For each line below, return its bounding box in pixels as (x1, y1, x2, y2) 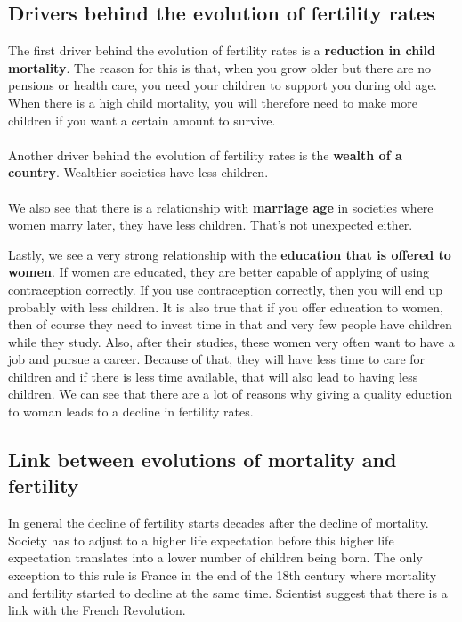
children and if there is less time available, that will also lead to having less (8, 367, 418, 385)
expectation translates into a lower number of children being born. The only (8, 548, 423, 567)
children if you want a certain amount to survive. (8, 110, 276, 129)
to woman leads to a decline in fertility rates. (8, 402, 254, 421)
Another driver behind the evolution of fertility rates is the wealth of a (8, 145, 402, 164)
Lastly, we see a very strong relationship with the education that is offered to (8, 245, 451, 263)
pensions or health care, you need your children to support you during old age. (8, 76, 437, 94)
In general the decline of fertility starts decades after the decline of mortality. (8, 513, 429, 532)
